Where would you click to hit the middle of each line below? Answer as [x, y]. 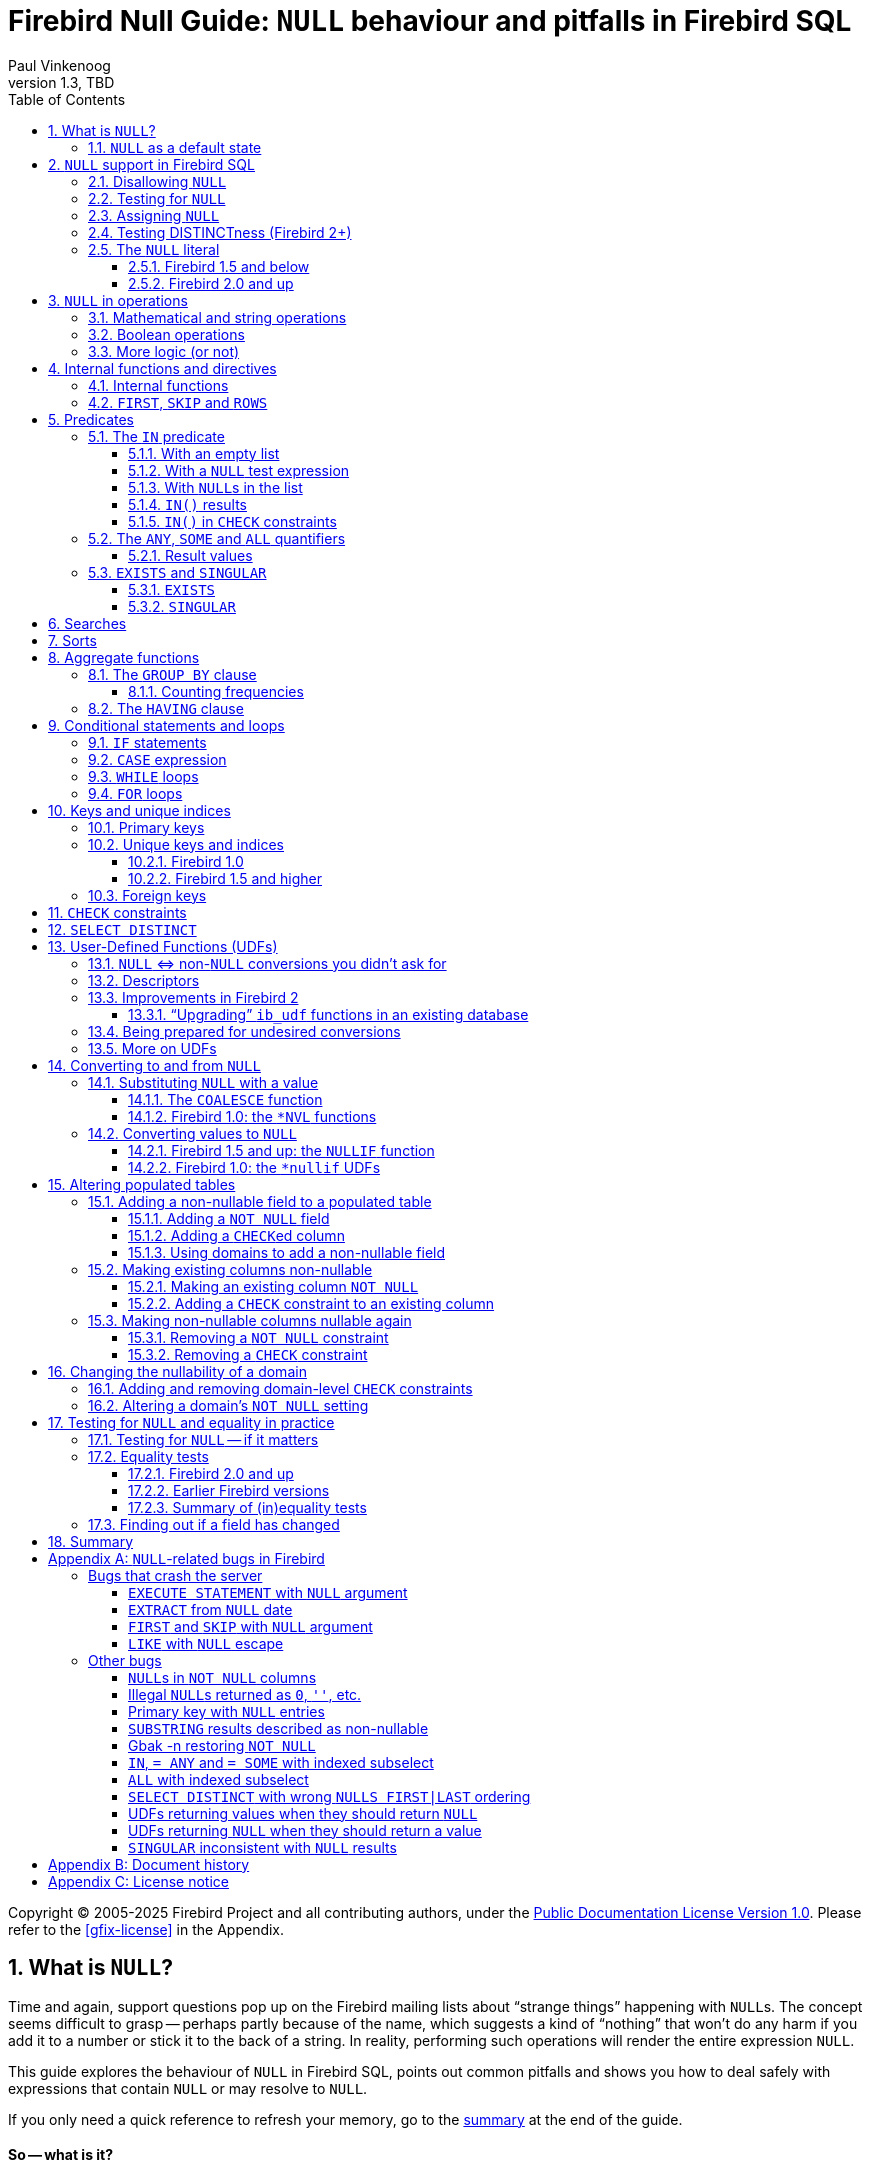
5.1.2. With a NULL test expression [239, 470]
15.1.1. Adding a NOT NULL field [229, 1218]
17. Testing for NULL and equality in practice [191, 1422]
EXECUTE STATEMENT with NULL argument [268, 1592]
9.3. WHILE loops [143, 776]
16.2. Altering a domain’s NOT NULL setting [228, 1405]
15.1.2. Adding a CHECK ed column [236, 1235]
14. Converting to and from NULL [154, 1065]
